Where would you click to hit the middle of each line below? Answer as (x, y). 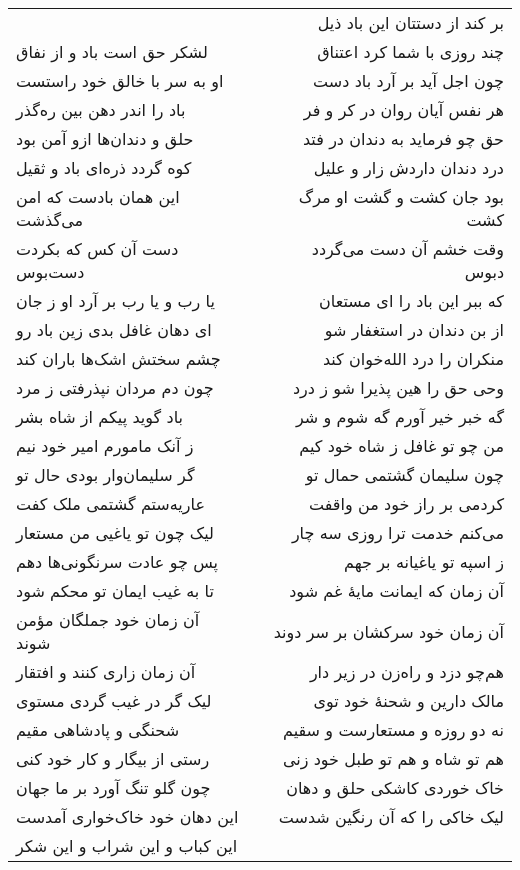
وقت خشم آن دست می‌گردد (407, 248)
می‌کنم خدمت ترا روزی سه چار (397, 532)
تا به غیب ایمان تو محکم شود (115, 590)
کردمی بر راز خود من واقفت (406, 503)
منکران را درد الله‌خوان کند (413, 358)
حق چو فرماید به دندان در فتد (403, 138)
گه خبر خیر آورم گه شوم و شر (399, 416)
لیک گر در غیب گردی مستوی (114, 700)
